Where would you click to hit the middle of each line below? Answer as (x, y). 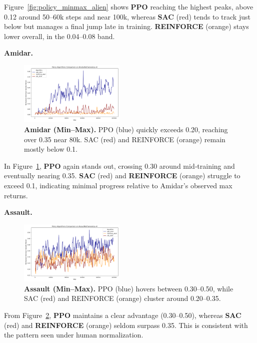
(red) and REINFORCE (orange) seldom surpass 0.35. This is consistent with (126, 325)
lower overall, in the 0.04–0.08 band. (59, 36)
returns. (16, 195)
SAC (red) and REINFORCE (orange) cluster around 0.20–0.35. (122, 298)
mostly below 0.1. (51, 149)
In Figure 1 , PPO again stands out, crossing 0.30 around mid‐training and (119, 165)
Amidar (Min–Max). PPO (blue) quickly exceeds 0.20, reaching (126, 129)
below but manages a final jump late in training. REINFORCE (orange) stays (126, 26)
